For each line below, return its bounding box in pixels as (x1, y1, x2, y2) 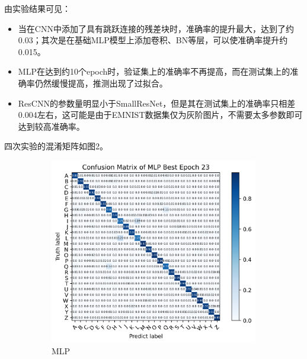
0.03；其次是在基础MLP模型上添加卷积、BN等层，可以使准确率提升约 (18, 34, 288, 46)
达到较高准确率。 (18, 120, 85, 132)
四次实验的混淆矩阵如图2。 (4, 140, 108, 152)
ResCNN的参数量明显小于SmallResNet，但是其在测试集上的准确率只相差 (18, 97, 296, 109)
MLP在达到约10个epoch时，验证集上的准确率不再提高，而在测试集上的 (18, 65, 290, 78)
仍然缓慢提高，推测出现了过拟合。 (34, 76, 168, 89)
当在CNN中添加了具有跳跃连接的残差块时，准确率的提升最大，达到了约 (18, 22, 294, 34)
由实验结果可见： (4, 2, 71, 14)
